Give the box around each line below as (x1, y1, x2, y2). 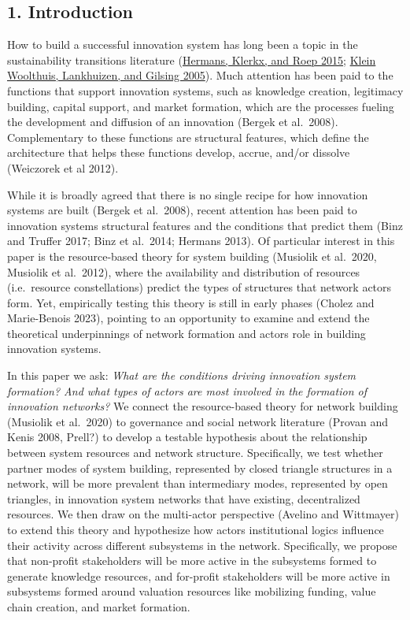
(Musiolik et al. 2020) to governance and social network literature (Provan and (7, 413, 388, 429)
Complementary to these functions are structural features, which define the (7, 128, 369, 145)
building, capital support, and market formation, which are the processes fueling (7, 98, 394, 114)
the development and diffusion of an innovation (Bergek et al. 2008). (7, 113, 338, 130)
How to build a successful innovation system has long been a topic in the (7, 36, 358, 53)
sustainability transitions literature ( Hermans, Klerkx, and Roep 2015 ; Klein (7, 51, 376, 68)
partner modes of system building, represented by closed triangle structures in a (7, 459, 393, 476)
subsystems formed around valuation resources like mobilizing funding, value (7, 583, 376, 600)
